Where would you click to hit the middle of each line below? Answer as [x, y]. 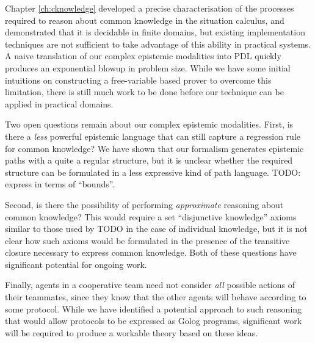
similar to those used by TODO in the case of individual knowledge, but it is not [156, 229]
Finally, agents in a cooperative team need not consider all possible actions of [150, 285]
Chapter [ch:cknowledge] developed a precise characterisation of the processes [150, 8]
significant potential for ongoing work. [76, 264]
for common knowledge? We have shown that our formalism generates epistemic [154, 148]
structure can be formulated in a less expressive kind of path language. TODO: [153, 172]
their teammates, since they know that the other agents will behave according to [156, 297]
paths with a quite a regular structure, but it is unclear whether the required [149, 160]
